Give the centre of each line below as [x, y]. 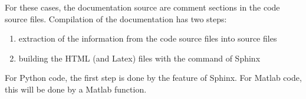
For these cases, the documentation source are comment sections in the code [142, 7]
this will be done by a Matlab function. [76, 89]
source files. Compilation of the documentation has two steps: [116, 18]
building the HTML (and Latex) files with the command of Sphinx [139, 58]
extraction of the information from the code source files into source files [148, 38]
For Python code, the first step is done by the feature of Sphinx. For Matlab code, [153, 78]
